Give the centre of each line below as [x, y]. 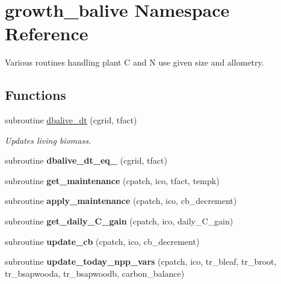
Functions [36, 95]
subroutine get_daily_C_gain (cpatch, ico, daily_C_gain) [119, 221]
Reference [47, 33]
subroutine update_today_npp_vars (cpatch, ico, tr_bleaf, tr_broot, [141, 261]
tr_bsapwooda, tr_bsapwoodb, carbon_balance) [95, 273]
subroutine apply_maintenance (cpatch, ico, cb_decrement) [121, 201]
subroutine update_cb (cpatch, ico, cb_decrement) [102, 241]
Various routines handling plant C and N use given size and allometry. [134, 62]
